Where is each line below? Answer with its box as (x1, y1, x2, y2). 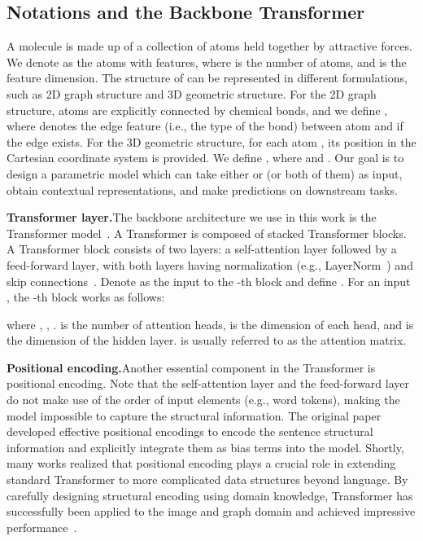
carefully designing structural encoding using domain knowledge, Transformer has (7, 486, 413, 504)
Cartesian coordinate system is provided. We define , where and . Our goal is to (7, 149, 404, 166)
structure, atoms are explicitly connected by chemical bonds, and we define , (7, 101, 388, 118)
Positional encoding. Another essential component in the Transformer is (7, 358, 376, 376)
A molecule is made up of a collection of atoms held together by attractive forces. (7, 37, 412, 55)
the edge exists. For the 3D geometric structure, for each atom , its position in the (7, 133, 416, 150)
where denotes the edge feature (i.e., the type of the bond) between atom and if (7, 117, 403, 134)
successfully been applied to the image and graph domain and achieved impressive (7, 503, 416, 520)
